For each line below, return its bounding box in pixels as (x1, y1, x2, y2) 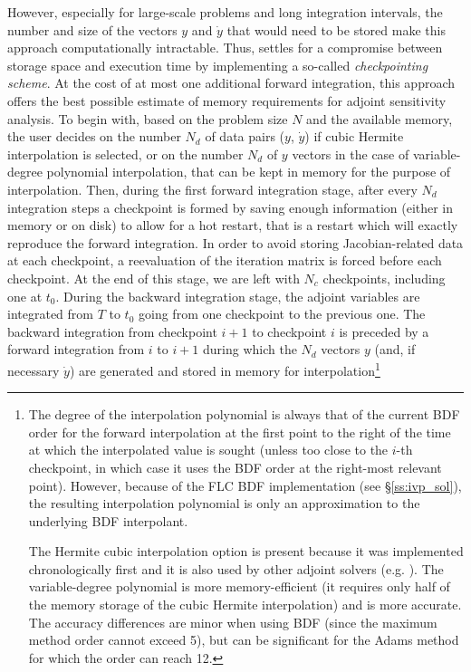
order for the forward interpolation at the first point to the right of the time (28, 422, 451, 441)
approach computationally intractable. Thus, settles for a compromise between (7, 38, 443, 57)
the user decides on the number (7, 127, 181, 146)
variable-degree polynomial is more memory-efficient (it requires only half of (28, 577, 450, 596)
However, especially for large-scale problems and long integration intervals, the (7, 3, 443, 21)
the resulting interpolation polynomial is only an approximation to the (28, 494, 420, 513)
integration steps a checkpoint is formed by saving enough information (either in (7, 197, 454, 216)
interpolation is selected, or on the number (7, 144, 244, 163)
